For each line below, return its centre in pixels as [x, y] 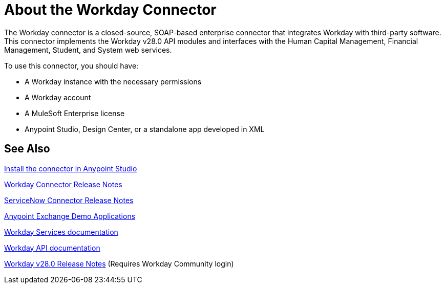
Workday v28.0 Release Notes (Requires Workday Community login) [119, 263]
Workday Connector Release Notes [63, 184]
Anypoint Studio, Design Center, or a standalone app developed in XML [145, 129]
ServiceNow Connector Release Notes [69, 200]
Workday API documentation [52, 248]
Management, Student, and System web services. [88, 50]
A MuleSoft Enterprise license [75, 113]
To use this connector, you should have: [71, 65]
